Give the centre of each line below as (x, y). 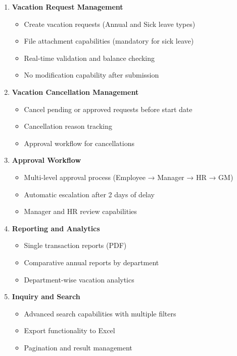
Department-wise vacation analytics (79, 279)
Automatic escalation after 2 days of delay (89, 194)
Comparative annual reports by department (91, 262)
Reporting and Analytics (56, 228)
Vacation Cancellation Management (75, 92)
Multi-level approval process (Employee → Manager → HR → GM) (129, 177)
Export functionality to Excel (69, 330)
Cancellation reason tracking (68, 126)
